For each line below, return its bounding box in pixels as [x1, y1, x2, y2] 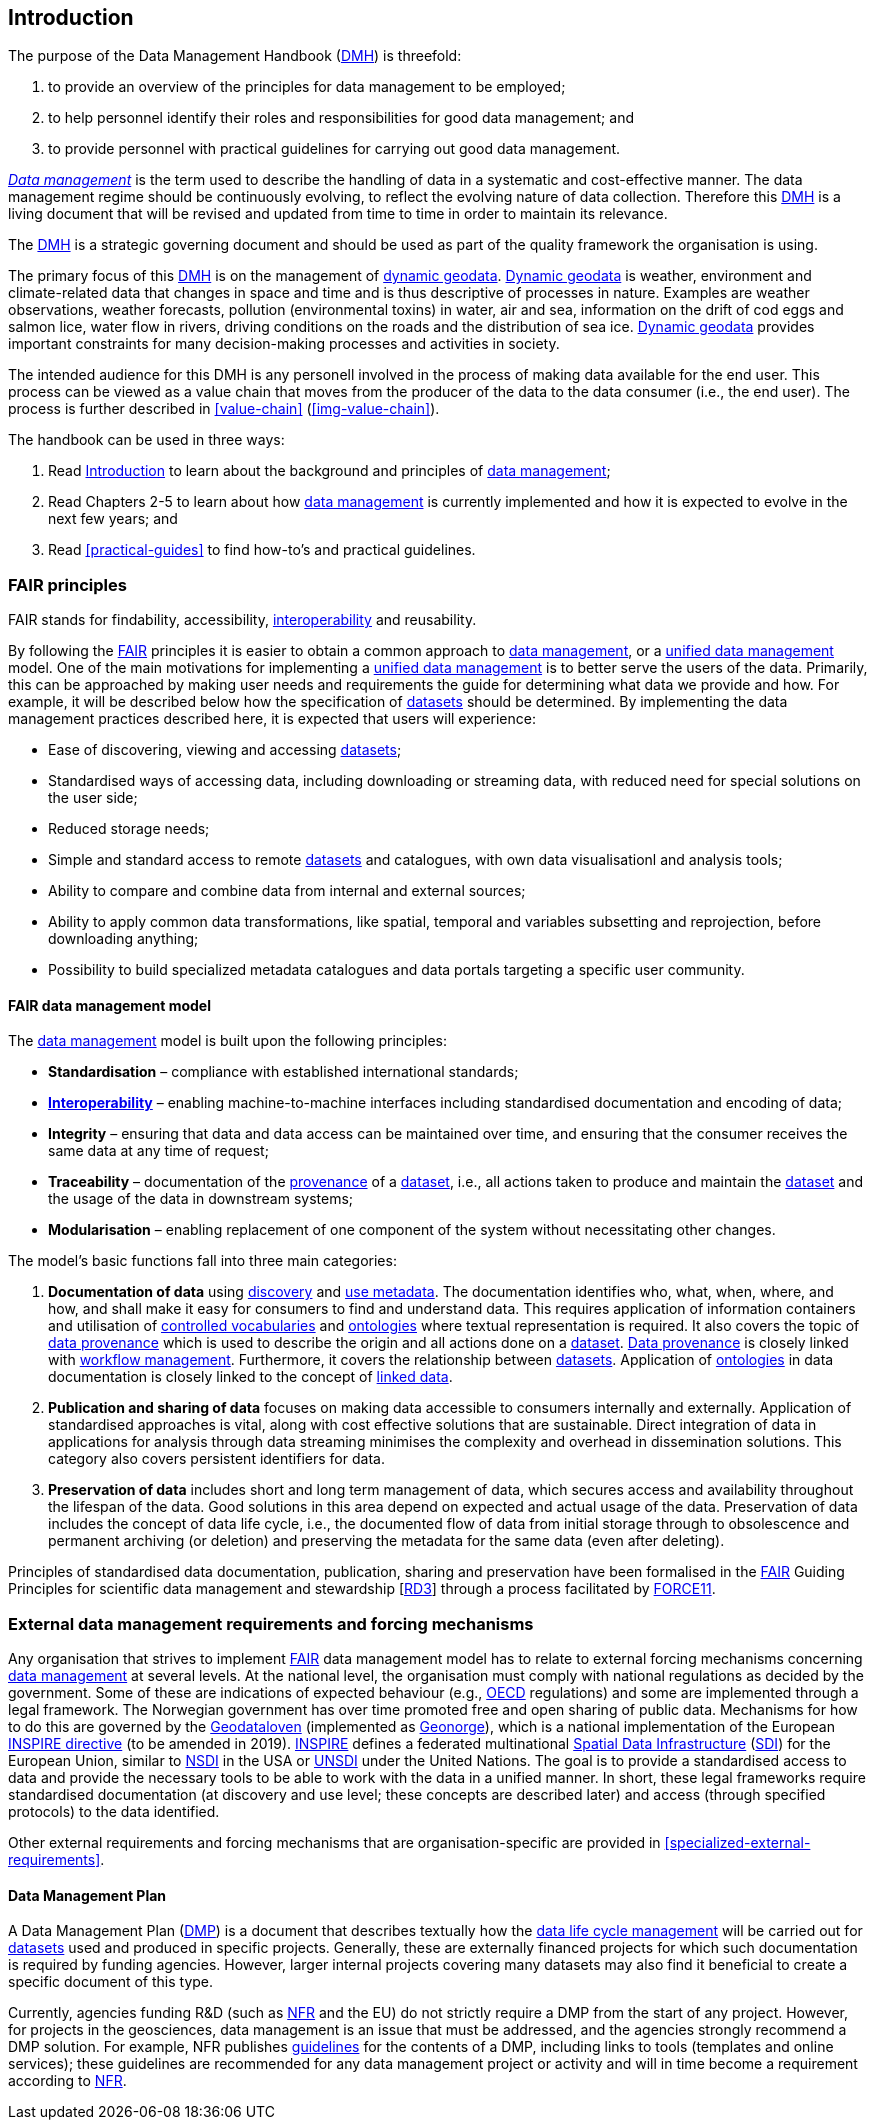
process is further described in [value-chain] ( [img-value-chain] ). [8, 400, 440, 418]
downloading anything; [48, 930, 199, 948]
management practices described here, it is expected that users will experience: [8, 710, 537, 728]
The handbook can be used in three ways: [8, 431, 285, 449]
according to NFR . [8, 2072, 127, 2090]
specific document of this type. [8, 1973, 214, 1991]
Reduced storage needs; [48, 820, 210, 838]
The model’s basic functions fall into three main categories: [8, 1252, 397, 1270]
